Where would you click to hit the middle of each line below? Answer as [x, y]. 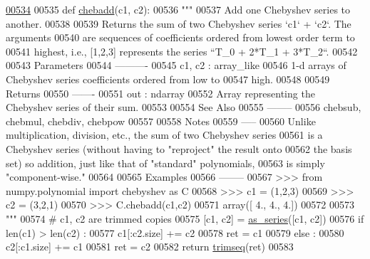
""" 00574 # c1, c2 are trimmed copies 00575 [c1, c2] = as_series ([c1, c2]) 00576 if [185, 218]
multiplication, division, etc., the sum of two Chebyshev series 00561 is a [164, 135]
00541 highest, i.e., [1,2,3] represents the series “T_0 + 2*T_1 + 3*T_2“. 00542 [182, 51]
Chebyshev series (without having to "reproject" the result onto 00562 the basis [179, 148]
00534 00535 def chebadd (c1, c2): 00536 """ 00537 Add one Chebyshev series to [178, 9]
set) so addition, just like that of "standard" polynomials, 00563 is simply [165, 163]
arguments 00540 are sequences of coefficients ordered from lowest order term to [180, 37]
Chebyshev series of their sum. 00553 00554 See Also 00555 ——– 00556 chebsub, [184, 107]
